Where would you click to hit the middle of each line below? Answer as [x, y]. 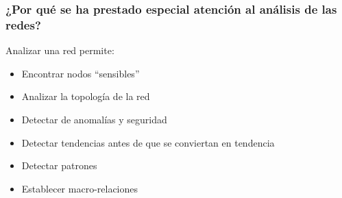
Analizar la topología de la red [86, 96]
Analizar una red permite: [60, 50]
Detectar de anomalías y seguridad [94, 119]
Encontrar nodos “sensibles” [81, 73]
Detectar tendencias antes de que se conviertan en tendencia [148, 142]
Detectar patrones [59, 165]
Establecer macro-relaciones [80, 188]
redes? [23, 24]
